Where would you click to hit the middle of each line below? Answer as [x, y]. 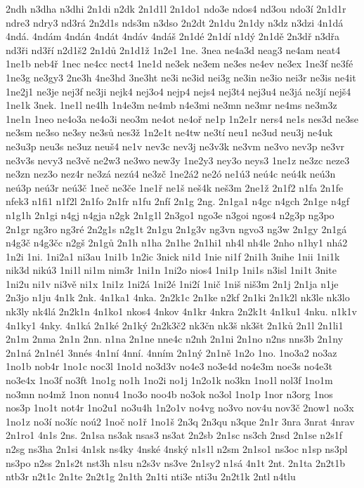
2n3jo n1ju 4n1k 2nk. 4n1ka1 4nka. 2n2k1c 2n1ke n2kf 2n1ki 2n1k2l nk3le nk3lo [178, 297]
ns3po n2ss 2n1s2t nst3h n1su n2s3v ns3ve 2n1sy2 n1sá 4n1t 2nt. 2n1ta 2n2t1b [175, 462]
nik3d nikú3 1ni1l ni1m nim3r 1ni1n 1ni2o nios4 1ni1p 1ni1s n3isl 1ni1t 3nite [171, 270]
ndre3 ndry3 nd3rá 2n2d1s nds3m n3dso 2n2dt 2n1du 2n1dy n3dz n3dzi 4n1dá [175, 22]
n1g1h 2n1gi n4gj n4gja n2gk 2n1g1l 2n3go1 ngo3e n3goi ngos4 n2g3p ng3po [170, 215]
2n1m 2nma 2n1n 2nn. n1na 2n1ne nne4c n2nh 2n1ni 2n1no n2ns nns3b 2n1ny [175, 339]
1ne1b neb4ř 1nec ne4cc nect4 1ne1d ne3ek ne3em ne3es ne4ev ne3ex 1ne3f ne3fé [180, 64]
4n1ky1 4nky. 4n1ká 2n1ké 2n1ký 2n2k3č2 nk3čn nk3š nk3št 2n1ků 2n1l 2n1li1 [175, 325]
